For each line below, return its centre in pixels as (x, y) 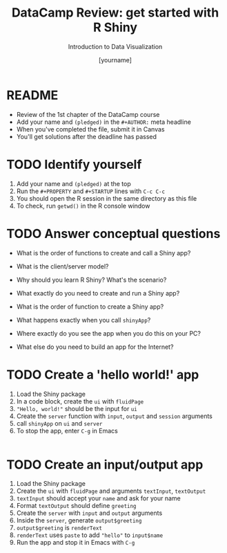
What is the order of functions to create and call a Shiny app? (103, 253)
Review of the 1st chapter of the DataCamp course (88, 114)
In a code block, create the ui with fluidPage (80, 401)
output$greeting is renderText (59, 528)
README (32, 95)
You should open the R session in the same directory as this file (107, 198)
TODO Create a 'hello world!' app (103, 374)
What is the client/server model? (62, 266)
